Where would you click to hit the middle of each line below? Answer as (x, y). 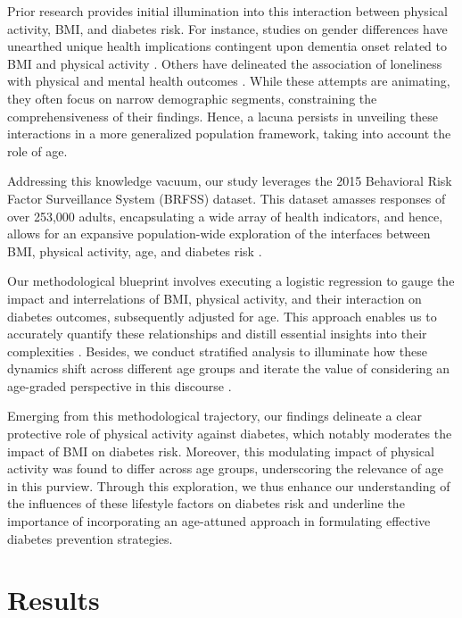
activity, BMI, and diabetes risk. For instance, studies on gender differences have (227, 28)
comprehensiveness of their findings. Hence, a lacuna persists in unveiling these (223, 116)
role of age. (37, 150)
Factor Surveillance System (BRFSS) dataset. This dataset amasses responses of (227, 198)
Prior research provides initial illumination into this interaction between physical (227, 11)
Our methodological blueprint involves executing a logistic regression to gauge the (231, 281)
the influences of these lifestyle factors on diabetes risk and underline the (206, 503)
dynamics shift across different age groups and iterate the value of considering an (229, 368)
